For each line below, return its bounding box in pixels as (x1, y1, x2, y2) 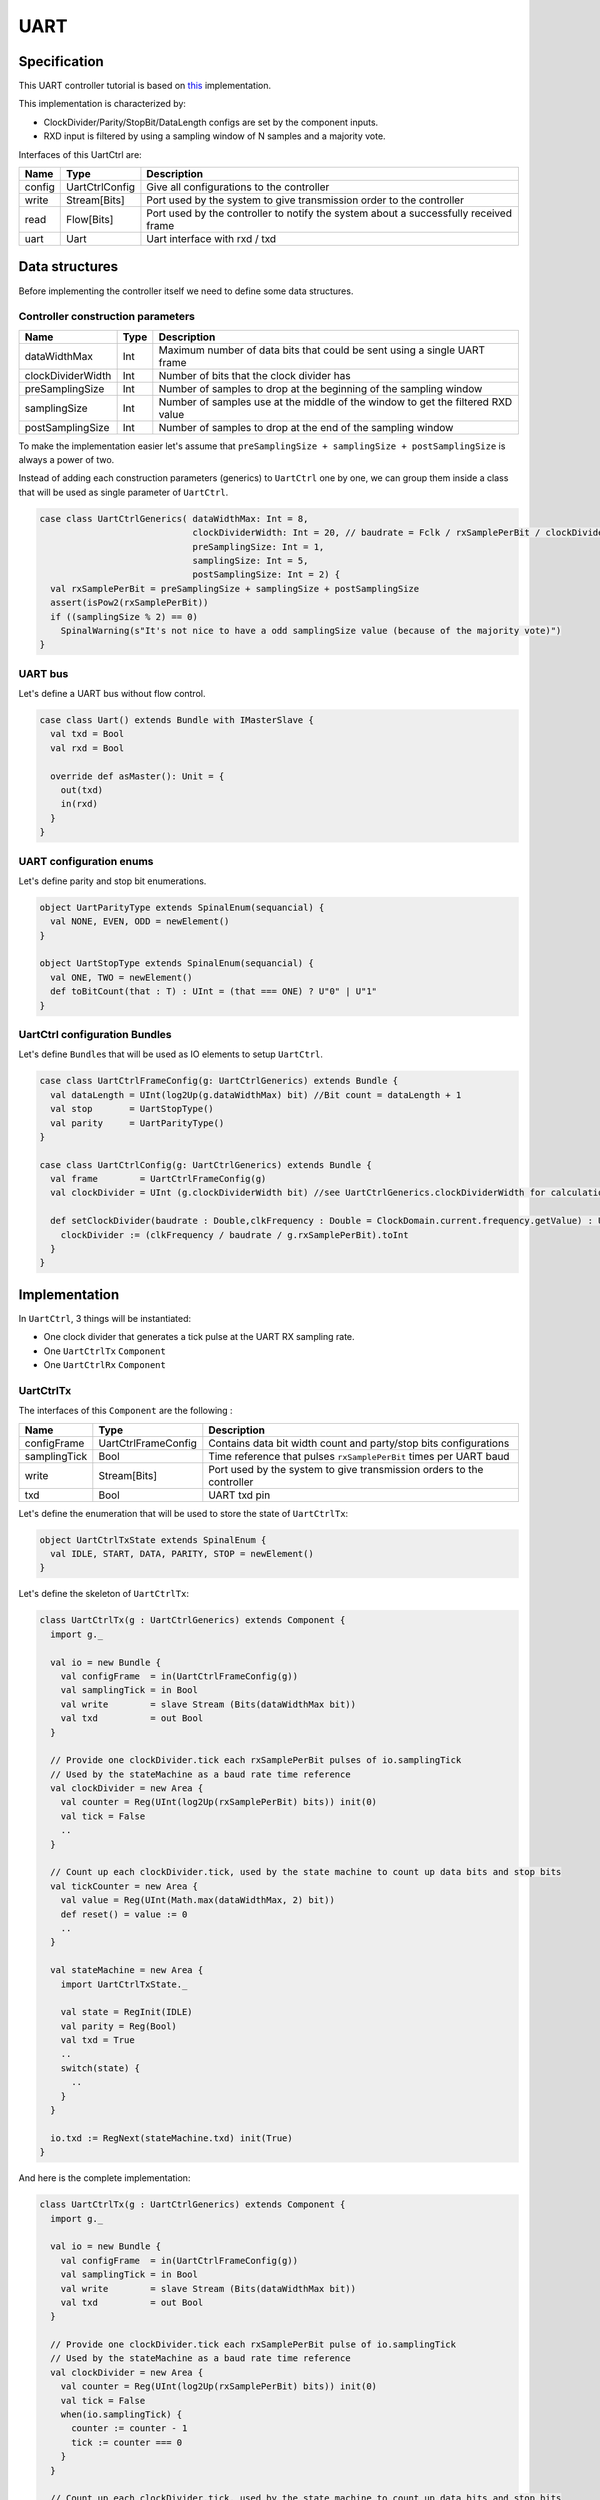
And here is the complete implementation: (18, 2172, 191, 2184)
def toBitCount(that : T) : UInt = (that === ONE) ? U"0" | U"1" (50, 986, 378, 997)
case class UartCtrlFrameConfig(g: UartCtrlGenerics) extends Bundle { (39, 1075, 399, 1087)
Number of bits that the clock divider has (158, 368, 351, 382)
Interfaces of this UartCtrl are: (18, 148, 142, 160)
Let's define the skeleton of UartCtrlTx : (18, 1588, 190, 1600)
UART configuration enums (18, 854, 154, 868)
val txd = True (60, 2035, 135, 2046)
